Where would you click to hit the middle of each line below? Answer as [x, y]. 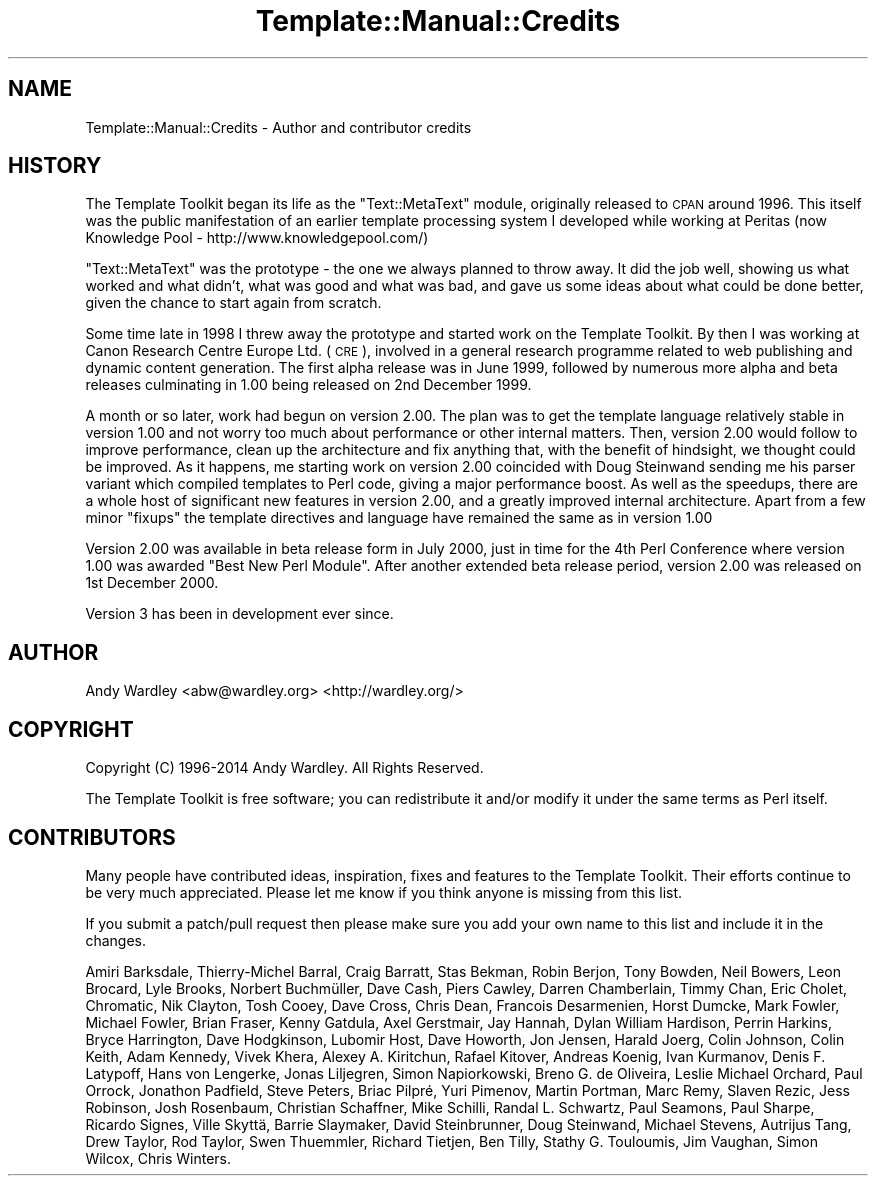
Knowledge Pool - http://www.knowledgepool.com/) [257, 238]
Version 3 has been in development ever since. [239, 614]
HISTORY [55, 166]
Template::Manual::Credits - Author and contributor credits [278, 127]
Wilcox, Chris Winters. [158, 1158]
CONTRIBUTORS [92, 837]
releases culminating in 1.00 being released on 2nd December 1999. [308, 385]
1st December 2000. [152, 583]
